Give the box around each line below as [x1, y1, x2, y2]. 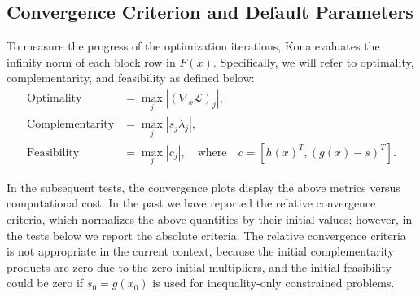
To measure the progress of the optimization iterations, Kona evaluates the [7, 37, 380, 55]
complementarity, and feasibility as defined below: [7, 69, 255, 86]
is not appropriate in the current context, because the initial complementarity [7, 242, 394, 260]
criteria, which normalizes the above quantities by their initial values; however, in [7, 210, 413, 227]
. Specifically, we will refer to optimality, [212, 53, 414, 70]
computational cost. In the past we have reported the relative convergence [7, 194, 376, 212]
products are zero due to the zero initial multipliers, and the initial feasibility [7, 258, 392, 275]
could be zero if [7, 274, 84, 291]
